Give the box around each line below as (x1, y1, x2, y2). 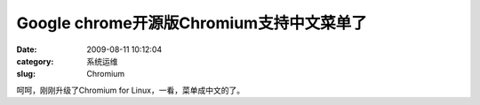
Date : (16, 44, 37, 55)
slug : (16, 69, 36, 79)
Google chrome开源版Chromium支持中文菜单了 (16, 13, 368, 33)
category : (16, 56, 54, 66)
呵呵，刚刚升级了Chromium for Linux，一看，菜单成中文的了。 (16, 85, 244, 95)
